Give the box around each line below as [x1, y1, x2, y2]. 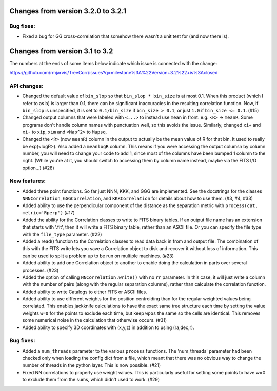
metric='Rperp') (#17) [22, 210, 75, 216]
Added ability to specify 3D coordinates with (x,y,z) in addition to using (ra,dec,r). [22, 324, 194, 331]
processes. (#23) [22, 267, 59, 273]
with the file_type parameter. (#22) [22, 231, 102, 237]
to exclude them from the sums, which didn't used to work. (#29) [22, 377, 160, 383]
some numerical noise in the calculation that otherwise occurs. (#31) [22, 317, 167, 323]
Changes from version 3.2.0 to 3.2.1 [9, 7, 127, 15]
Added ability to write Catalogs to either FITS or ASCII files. [22, 289, 147, 295]
